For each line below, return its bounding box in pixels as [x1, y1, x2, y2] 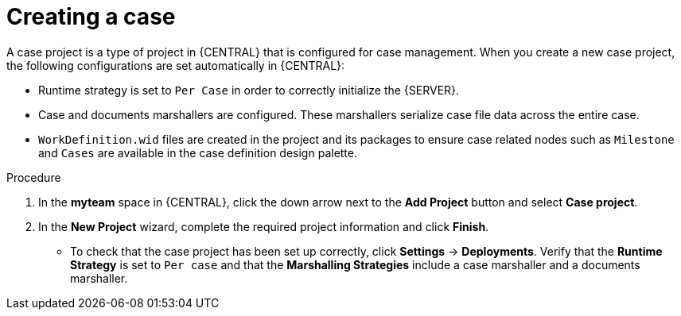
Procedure [6, 170, 61, 184]
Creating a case [6, 3, 176, 30]
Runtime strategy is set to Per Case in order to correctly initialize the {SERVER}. [38, 83, 460, 97]
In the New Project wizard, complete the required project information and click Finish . [38, 219, 489, 233]
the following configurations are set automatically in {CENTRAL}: [6, 58, 345, 72]
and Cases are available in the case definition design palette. [38, 145, 358, 160]
